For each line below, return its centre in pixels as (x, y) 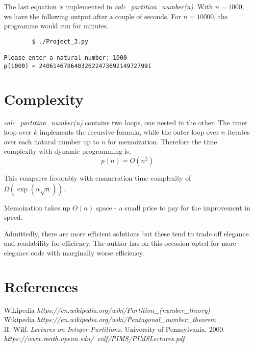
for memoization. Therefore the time (162, 141)
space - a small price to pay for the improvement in (173, 207)
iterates (239, 132)
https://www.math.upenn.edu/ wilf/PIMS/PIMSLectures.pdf (94, 338)
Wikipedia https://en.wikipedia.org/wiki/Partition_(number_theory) (107, 310)
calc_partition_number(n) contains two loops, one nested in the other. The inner (126, 122)
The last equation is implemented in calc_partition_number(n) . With (109, 6)
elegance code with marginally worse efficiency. (74, 252)
